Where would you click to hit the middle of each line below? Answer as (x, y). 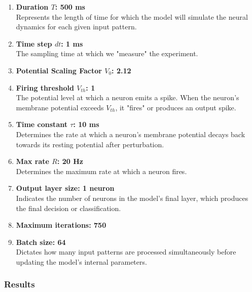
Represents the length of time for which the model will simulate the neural (132, 16)
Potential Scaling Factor (59, 70)
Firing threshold (45, 87)
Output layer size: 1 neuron (65, 188)
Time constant (42, 124)
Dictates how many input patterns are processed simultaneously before (126, 252)
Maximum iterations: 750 (61, 225)
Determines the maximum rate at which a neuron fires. (101, 171)
